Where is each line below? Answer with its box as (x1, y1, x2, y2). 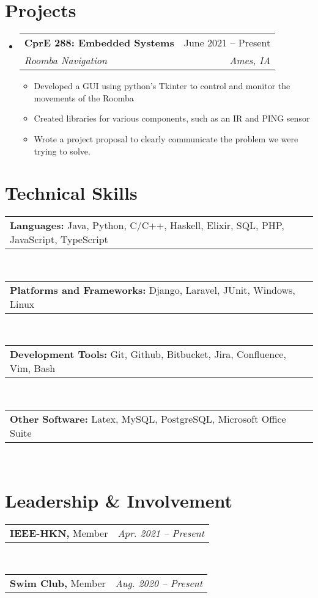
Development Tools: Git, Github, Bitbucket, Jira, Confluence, (10, 347, 286, 362)
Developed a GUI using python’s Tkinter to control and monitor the (34, 79, 290, 92)
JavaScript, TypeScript (10, 232, 108, 247)
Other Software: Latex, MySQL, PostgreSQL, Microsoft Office (10, 412, 286, 426)
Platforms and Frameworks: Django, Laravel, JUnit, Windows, (10, 282, 295, 297)
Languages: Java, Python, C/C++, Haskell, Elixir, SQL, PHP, (10, 218, 284, 233)
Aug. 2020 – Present (115, 576, 203, 591)
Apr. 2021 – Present (117, 525, 204, 540)
